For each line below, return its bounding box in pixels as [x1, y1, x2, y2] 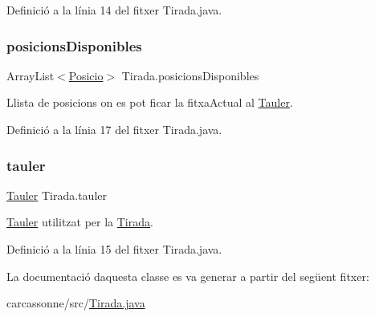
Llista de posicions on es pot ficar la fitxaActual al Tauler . [6, 94, 293, 111]
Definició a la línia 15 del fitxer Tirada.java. [6, 241, 222, 257]
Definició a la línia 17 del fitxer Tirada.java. [6, 121, 222, 137]
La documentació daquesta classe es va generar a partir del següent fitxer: [6, 267, 369, 284]
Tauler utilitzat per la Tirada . [6, 213, 153, 230]
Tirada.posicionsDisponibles [121, 67, 259, 83]
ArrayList [6, 67, 55, 83]
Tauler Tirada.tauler [6, 186, 107, 203]
